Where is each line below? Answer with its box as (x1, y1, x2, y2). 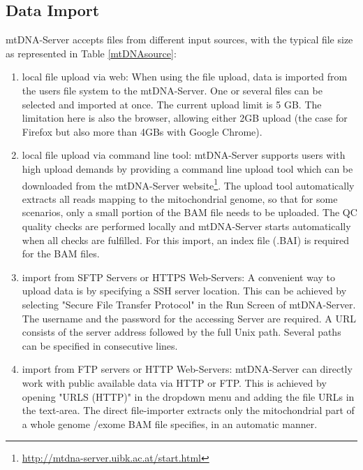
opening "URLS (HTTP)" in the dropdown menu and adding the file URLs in (22, 389, 355, 404)
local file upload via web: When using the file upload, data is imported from (22, 69, 348, 84)
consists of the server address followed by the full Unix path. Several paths (22, 325, 341, 339)
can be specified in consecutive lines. (22, 338, 178, 352)
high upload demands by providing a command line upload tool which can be (22, 161, 353, 176)
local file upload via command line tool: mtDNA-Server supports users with (22, 148, 346, 162)
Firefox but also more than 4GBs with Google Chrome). (22, 124, 262, 138)
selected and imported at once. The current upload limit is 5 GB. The (22, 97, 322, 111)
